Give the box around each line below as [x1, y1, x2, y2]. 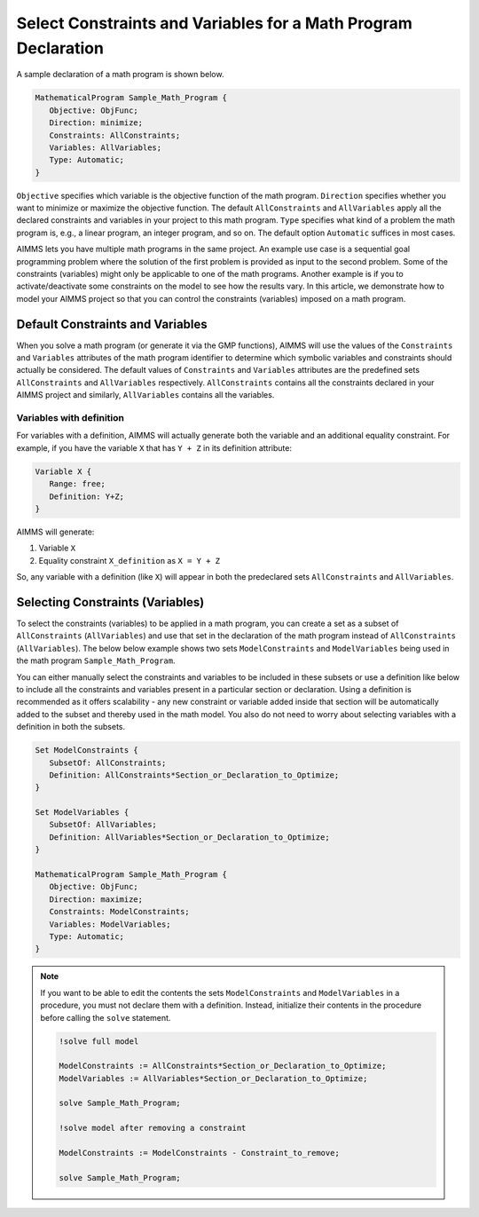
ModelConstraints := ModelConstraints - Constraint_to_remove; [59, 1148, 341, 1158]
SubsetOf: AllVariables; [49, 819, 157, 830]
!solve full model [59, 1036, 139, 1047]
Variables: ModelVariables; [49, 919, 172, 929]
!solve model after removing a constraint [59, 1123, 247, 1134]
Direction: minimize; [49, 118, 144, 128]
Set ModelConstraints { [35, 746, 139, 755]
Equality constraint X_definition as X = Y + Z [38, 555, 221, 565]
